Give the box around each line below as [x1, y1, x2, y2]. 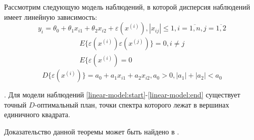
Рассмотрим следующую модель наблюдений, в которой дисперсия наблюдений [4, 2, 250, 12]
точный [4, 99, 27, 110]
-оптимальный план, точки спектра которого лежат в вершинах [35, 99, 229, 110]
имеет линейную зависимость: [4, 11, 98, 22]
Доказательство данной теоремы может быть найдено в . [4, 126, 179, 137]
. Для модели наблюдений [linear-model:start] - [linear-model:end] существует [4, 89, 240, 100]
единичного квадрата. [4, 109, 71, 120]
